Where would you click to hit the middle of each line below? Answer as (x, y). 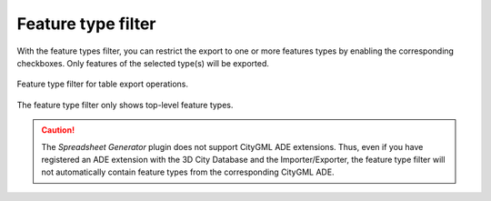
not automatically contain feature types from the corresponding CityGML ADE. (188, 172)
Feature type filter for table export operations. (102, 84)
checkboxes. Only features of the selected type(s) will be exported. (143, 63)
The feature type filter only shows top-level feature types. (125, 105)
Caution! (58, 130)
